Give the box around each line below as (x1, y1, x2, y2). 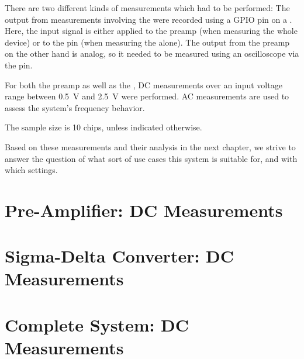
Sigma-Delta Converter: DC (5, 244, 234, 268)
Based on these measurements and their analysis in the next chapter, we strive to (5, 140, 296, 153)
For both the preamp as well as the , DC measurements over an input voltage (5, 78, 282, 91)
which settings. (5, 164, 58, 176)
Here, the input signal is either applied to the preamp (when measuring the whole (5, 25, 298, 37)
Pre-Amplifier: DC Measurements (5, 198, 283, 222)
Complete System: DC (5, 312, 189, 336)
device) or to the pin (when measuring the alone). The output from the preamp (5, 36, 290, 48)
